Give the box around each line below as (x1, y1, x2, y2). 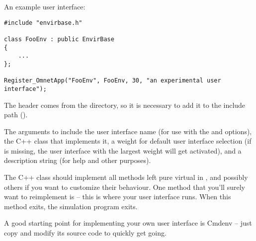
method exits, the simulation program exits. (4, 201, 138, 211)
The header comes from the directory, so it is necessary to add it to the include (4, 99, 246, 110)
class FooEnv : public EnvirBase (4, 35, 114, 43)
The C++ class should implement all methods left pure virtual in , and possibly (4, 172, 248, 182)
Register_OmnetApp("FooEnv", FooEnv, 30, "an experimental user (4, 77, 221, 84)
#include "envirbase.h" (4, 19, 83, 26)
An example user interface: (4, 1, 85, 11)
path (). (4, 109, 28, 120)
